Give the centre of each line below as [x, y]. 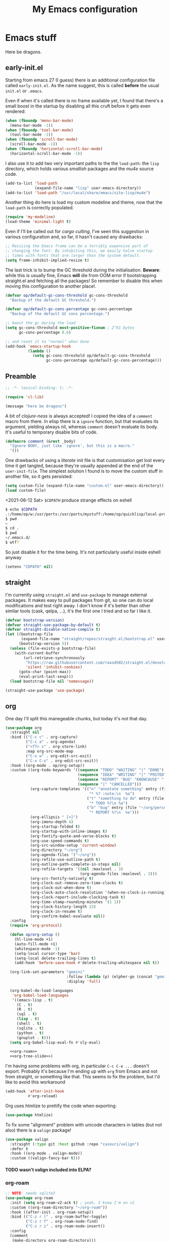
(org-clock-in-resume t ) [56, 911]
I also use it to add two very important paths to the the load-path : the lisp [82, 163]
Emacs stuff [31, 38]
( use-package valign [27, 1139]
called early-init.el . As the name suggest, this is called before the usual [82, 85]
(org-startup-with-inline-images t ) [69, 831]
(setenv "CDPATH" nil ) [29, 567]
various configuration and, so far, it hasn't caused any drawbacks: [74, 237]
